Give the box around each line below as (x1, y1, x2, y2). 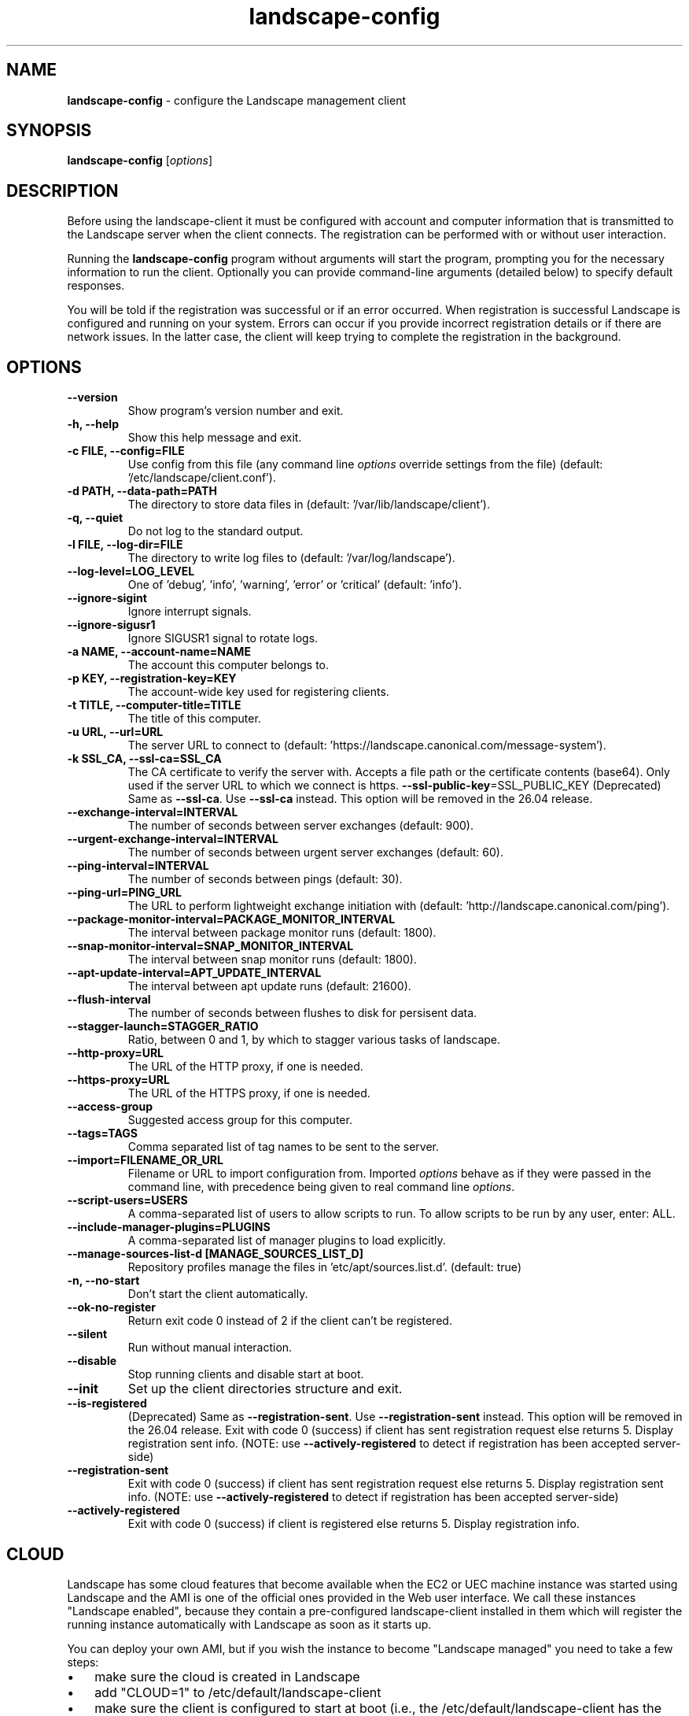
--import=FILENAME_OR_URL (67, 1153, 223, 1167)
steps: (67, 1655, 99, 1669)
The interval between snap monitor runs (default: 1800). (127, 952, 417, 967)
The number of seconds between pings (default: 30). (127, 872, 403, 886)
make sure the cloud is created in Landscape (94, 1668, 360, 1685)
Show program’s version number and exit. (127, 404, 344, 418)
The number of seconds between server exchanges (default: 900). (127, 819, 473, 833)
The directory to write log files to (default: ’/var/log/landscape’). (127, 551, 455, 565)
